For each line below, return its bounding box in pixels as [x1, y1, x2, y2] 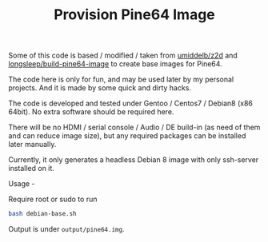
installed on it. [8, 164, 54, 173]
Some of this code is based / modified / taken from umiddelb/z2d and [8, 50, 238, 61]
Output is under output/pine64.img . [8, 224, 125, 234]
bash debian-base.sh [8, 210, 78, 218]
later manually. [8, 140, 57, 149]
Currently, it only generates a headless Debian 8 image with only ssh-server [8, 155, 259, 165]
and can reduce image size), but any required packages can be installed [8, 131, 246, 141]
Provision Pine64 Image [53, 6, 216, 24]
